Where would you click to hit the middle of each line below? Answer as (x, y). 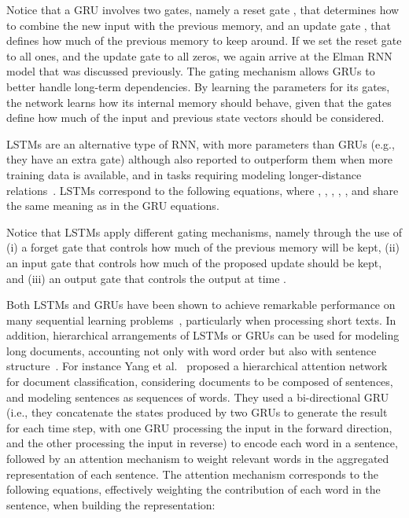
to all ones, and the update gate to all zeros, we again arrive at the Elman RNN (199, 55)
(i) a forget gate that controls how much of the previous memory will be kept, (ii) (203, 247)
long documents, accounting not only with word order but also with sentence (192, 350)
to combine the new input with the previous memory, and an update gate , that (199, 25)
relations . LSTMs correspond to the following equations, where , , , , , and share (203, 190)
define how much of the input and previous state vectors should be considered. (195, 118)
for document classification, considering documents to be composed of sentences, (200, 382)
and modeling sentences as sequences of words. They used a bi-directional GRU (198, 397)
